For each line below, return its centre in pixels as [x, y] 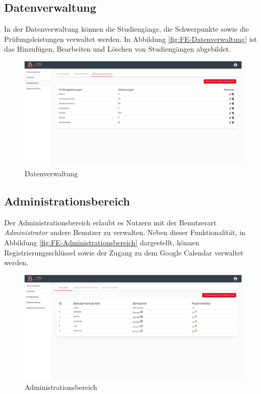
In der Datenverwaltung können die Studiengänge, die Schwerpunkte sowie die [127, 29]
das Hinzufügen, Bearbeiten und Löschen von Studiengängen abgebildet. [117, 49]
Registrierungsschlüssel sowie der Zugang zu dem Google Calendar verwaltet [124, 252]
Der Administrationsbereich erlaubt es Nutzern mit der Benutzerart [110, 222]
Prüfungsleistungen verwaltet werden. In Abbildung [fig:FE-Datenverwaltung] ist [130, 39]
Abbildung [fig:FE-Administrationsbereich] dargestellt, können [102, 242]
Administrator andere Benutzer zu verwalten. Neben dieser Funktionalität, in [125, 232]
